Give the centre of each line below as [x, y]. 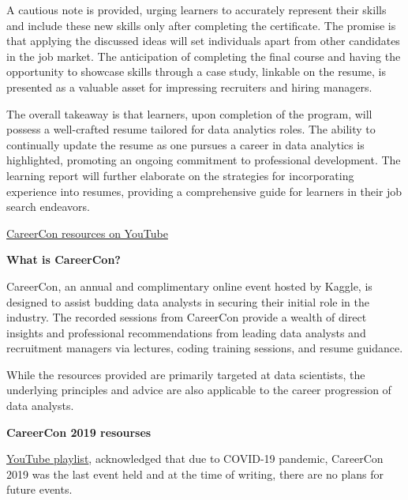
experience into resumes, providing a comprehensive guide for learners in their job [204, 191]
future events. [39, 489]
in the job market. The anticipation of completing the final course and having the [204, 56]
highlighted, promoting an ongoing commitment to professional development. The [204, 160]
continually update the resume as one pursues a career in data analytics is [185, 144]
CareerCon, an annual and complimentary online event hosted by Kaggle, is [189, 286]
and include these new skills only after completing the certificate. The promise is [201, 25]
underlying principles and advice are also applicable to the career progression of [199, 390]
